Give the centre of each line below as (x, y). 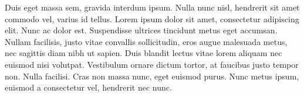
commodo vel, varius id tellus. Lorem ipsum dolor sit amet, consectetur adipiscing (152, 18)
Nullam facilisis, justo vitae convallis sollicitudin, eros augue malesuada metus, (146, 41)
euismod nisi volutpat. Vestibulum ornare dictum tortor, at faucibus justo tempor (152, 64)
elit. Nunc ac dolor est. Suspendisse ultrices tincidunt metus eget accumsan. (141, 30)
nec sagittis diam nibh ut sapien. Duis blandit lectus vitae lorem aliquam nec (143, 53)
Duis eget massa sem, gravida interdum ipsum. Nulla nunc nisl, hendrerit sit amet (152, 7)
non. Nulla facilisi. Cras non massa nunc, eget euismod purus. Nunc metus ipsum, (152, 76)
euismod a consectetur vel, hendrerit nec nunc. (88, 87)
